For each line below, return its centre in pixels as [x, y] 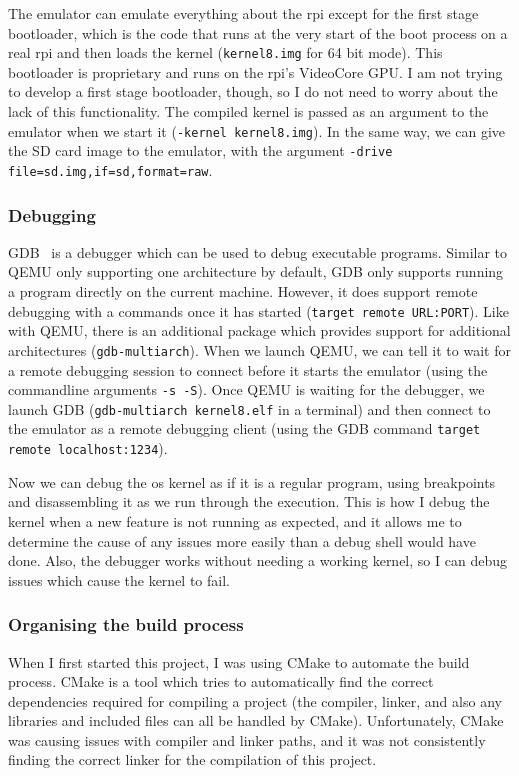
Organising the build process [126, 624]
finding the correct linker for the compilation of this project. [192, 759]
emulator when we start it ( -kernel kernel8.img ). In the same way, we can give [257, 130]
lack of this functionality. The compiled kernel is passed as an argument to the [248, 111]
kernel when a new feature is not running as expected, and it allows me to [235, 520]
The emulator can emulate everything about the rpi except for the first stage [243, 13]
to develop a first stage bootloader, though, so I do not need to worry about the [253, 91]
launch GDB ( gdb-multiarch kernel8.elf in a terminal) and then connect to [249, 408]
